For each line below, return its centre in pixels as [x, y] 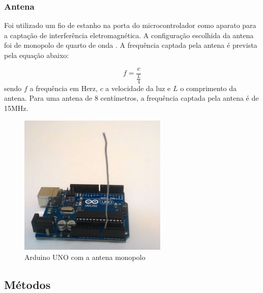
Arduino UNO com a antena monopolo [85, 257]
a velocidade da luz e [138, 88]
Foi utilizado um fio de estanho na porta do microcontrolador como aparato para [130, 25]
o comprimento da [209, 88]
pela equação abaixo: [37, 55]
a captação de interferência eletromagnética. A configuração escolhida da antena [129, 35]
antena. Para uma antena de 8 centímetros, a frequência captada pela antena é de [131, 98]
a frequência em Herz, [64, 88]
